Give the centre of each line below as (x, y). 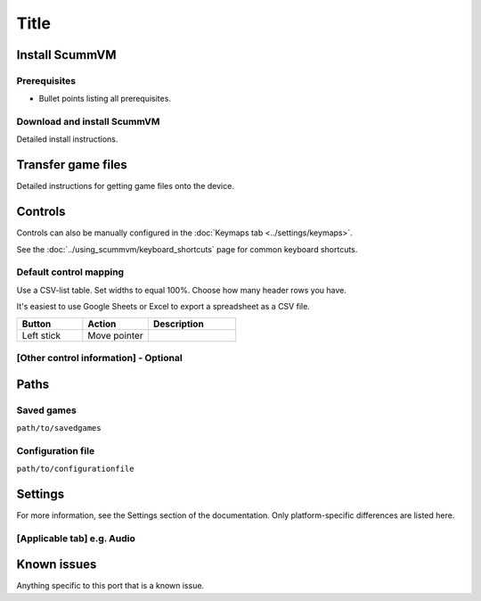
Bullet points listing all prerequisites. (105, 99)
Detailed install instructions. (67, 139)
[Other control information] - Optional (99, 358)
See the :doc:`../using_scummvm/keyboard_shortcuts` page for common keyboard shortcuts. (187, 249)
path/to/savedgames (59, 428)
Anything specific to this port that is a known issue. (110, 586)
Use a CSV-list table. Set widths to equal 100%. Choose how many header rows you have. (181, 290)
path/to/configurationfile (75, 469)
